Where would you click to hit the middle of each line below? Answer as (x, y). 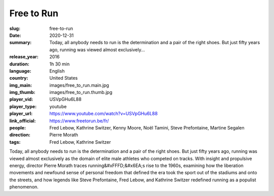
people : (18, 128)
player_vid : (21, 100)
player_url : (21, 114)
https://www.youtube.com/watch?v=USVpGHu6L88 (104, 114)
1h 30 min (60, 64)
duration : (20, 64)
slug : (15, 28)
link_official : (23, 121)
